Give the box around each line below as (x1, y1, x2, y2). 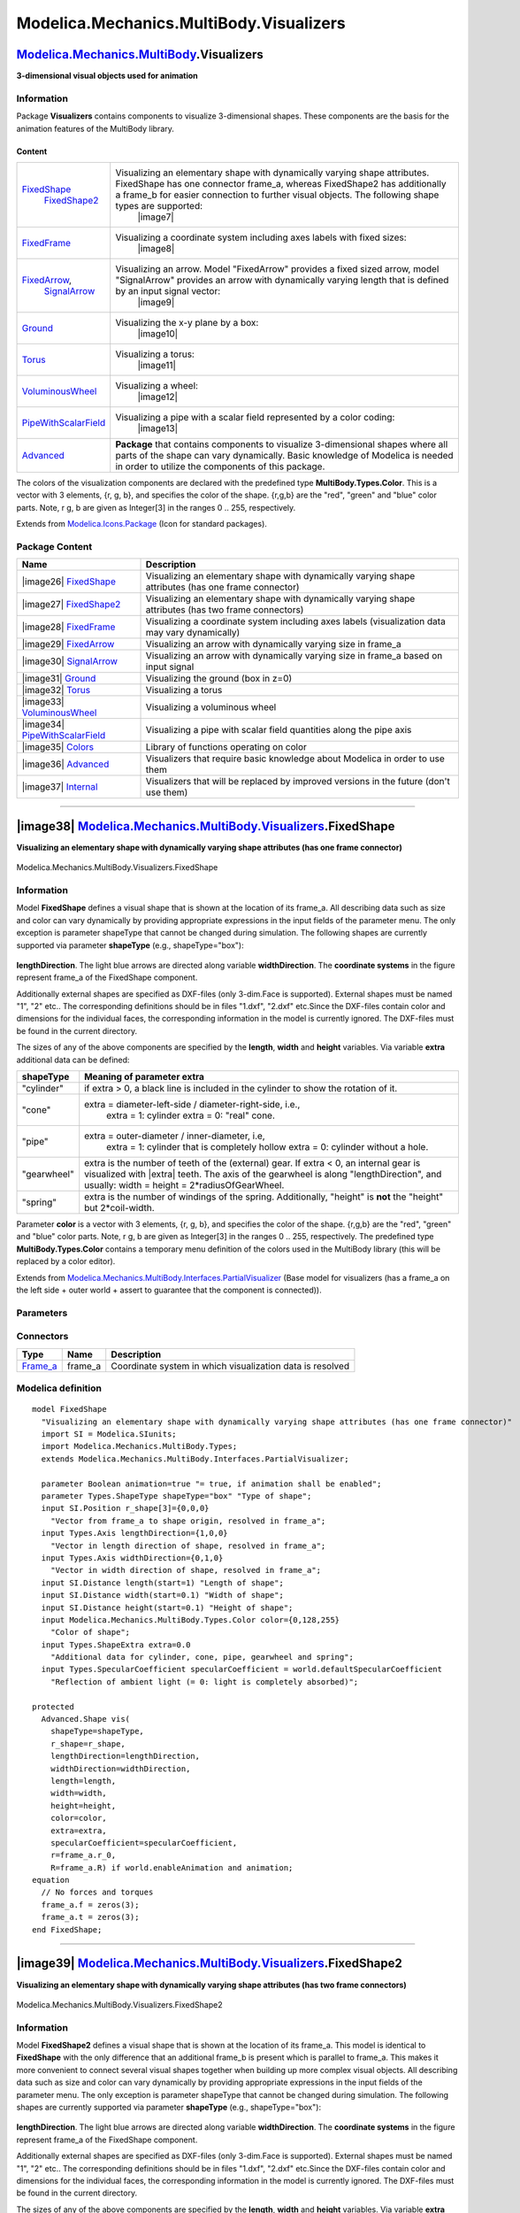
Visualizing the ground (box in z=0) (145, 673, 293, 685)
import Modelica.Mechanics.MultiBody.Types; (41, 1441, 238, 1452)
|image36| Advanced (21, 758, 110, 770)
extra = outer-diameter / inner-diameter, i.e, (84, 1130, 265, 1142)
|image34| (21, 718, 65, 730)
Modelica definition (16, 1382, 102, 1394)
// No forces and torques (41, 1887, 154, 1898)
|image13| (137, 421, 179, 434)
